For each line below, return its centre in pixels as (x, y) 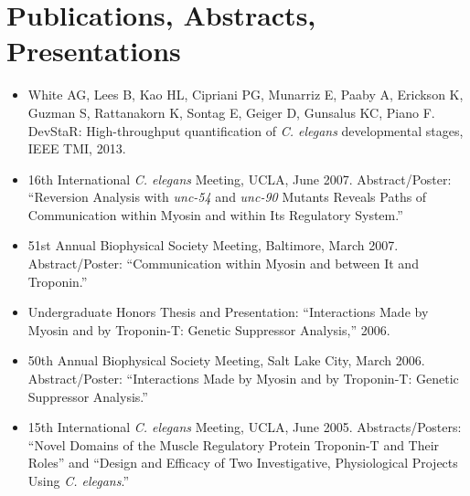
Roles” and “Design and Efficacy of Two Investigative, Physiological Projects (243, 463)
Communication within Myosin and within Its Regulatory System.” (215, 214)
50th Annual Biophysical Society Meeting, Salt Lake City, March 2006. (226, 360)
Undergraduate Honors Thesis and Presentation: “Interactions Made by (228, 312)
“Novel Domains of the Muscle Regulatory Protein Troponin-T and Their (234, 444)
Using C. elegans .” (78, 480)
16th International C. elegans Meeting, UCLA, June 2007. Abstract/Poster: (240, 179)
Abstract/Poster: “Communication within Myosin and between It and (223, 264)
